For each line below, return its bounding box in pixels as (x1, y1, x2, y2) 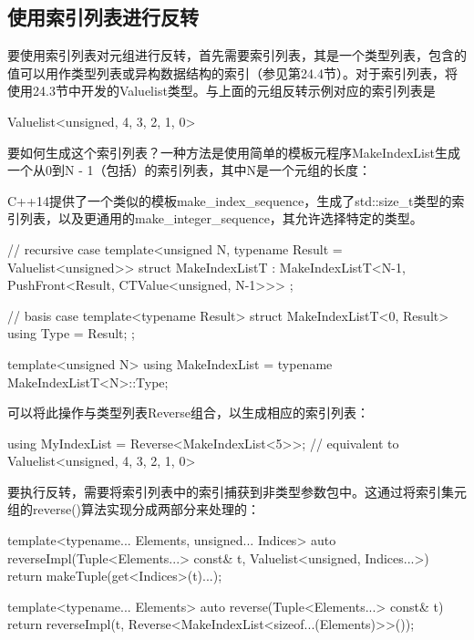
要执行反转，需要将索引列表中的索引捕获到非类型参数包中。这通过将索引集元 (7, 481, 467, 501)
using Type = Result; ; (7, 324, 135, 343)
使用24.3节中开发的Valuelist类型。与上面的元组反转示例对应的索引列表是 (7, 81, 436, 100)
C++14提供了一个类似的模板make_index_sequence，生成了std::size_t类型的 (7, 191, 452, 210)
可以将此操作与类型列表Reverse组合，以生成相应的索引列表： (7, 403, 369, 422)
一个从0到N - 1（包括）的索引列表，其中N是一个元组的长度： (7, 160, 371, 180)
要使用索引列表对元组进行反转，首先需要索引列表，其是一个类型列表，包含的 (7, 46, 467, 65)
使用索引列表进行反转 (7, 3, 199, 31)
